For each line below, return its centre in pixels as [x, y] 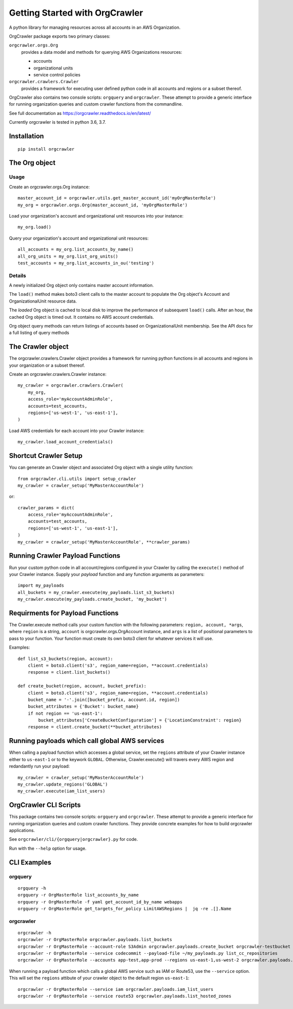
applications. [22, 831]
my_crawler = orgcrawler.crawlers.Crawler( [71, 385]
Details [18, 275]
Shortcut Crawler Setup [46, 456]
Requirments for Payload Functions [64, 613]
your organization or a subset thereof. [47, 365]
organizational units [53, 68]
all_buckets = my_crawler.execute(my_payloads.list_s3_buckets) [96, 592]
